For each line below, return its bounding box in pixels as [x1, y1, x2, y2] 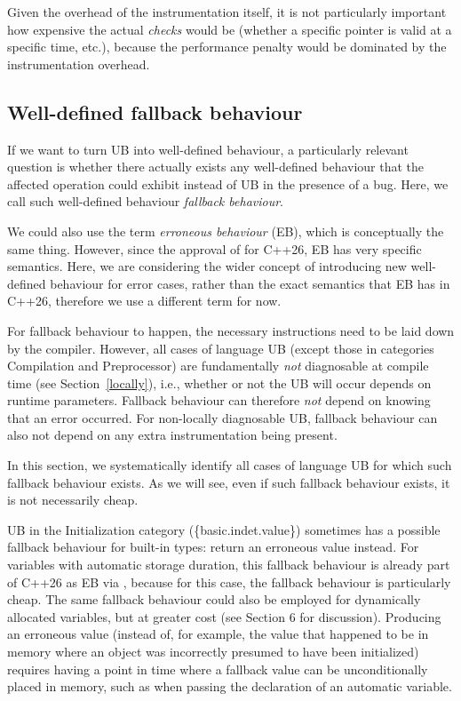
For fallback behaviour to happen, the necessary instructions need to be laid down [7, 321, 455, 339]
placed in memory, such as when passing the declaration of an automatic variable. [7, 677, 452, 696]
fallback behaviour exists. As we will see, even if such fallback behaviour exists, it [7, 473, 450, 491]
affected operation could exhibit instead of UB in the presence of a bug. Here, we [7, 174, 449, 193]
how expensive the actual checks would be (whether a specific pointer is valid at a [7, 20, 452, 38]
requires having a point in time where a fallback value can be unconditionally [7, 659, 428, 678]
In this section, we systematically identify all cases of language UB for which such [7, 456, 452, 474]
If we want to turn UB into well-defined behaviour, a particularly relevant [7, 139, 409, 158]
